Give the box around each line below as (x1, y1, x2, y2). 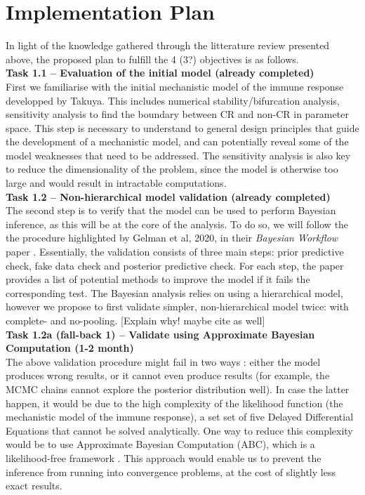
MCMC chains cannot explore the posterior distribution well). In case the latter (6, 381, 350, 396)
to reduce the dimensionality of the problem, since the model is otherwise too (6, 161, 338, 176)
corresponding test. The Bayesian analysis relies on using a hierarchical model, (6, 285, 343, 300)
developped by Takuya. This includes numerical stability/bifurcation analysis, (6, 93, 340, 107)
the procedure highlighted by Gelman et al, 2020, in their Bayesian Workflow (6, 230, 338, 245)
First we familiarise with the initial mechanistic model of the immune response (6, 79, 344, 93)
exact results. (6, 478, 62, 493)
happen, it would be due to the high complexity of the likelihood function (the (6, 395, 343, 410)
